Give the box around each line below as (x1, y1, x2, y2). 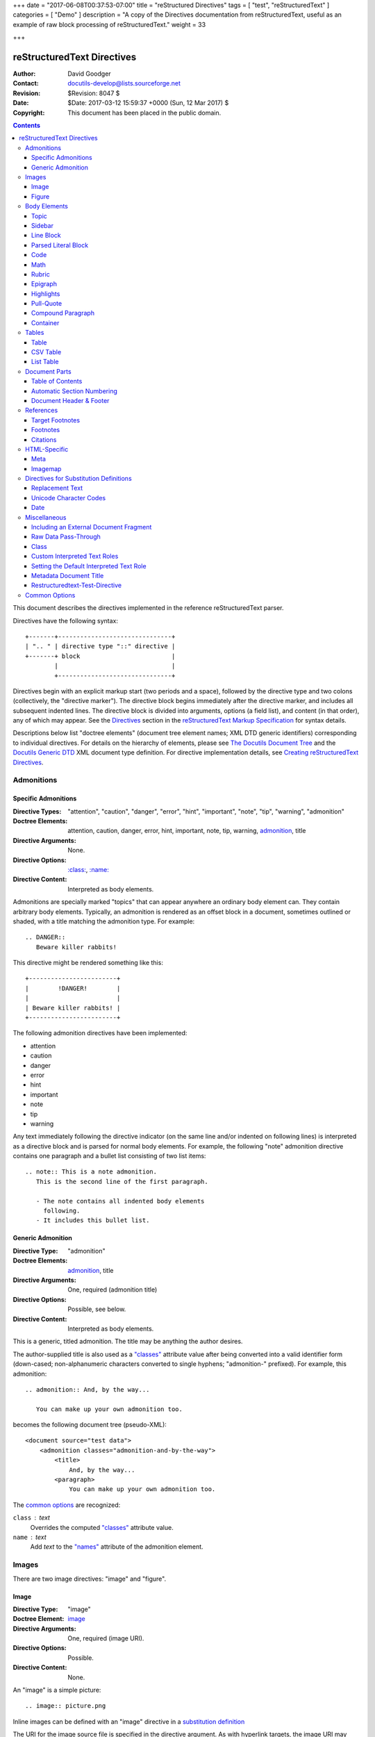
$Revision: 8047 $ (67, 89, 120, 97)
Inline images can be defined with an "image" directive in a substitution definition (12, 1717, 245, 1726)
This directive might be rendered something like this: (12, 959, 163, 967)
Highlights (31, 289, 60, 298)
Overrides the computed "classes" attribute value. (30, 1523, 174, 1531)
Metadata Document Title (31, 572, 104, 579)
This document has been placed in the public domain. (67, 108, 222, 117)
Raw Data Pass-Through (31, 532, 101, 541)
